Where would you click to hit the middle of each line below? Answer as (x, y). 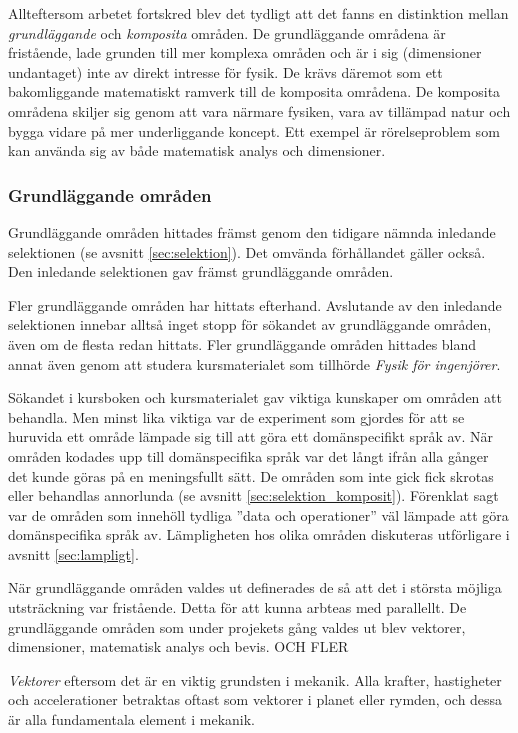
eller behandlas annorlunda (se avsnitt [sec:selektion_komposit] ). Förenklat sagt (253, 495)
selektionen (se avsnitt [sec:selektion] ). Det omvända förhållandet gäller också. (247, 251)
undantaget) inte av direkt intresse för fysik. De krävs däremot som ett (225, 71)
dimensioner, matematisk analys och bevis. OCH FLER (178, 646)
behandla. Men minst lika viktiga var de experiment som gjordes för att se (236, 416)
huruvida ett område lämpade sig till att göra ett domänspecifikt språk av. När (251, 436)
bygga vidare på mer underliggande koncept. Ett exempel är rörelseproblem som (254, 130)
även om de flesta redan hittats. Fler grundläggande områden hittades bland (242, 343)
